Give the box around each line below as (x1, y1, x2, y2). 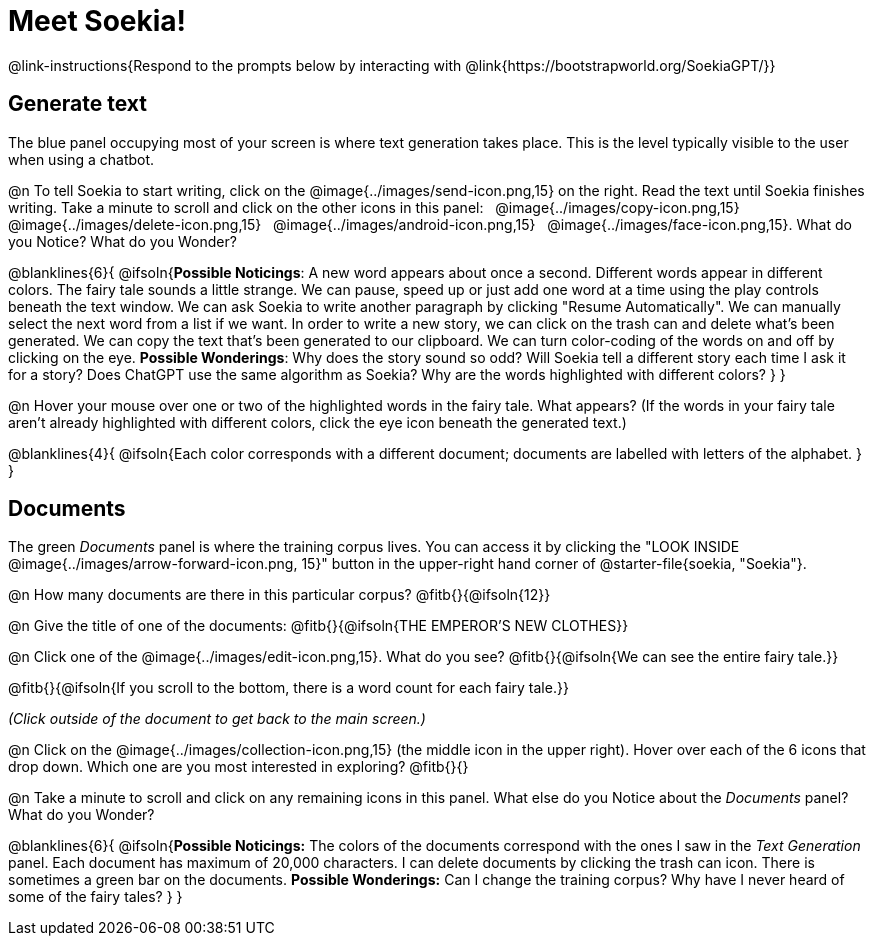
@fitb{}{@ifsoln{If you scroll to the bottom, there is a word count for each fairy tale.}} (8, 679, 569, 697)
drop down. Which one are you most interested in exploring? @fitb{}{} (8, 758, 469, 776)
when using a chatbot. (8, 150, 155, 168)
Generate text (8, 91, 148, 117)
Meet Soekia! (8, 4, 187, 38)
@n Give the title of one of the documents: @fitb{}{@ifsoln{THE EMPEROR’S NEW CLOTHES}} (8, 617, 629, 635)
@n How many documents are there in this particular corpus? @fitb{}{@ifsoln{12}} (8, 586, 551, 604)
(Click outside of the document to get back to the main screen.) (8, 710, 426, 728)
